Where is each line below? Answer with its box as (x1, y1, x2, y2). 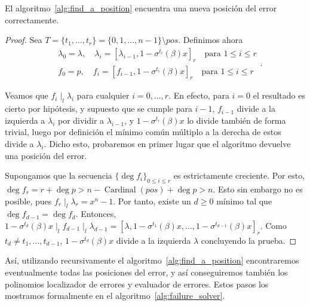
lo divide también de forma (187, 114, 286, 126)
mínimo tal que (216, 194, 272, 207)
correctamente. (5, 13, 59, 26)
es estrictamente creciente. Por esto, (173, 169, 305, 182)
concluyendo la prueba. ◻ (201, 234, 297, 246)
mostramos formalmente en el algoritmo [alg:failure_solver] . (5, 289, 225, 302)
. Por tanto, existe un (113, 194, 191, 207)
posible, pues (5, 194, 52, 207)
